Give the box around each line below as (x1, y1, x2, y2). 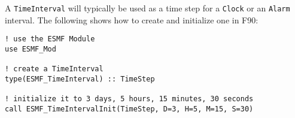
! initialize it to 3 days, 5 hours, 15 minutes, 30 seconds (5, 95, 254, 104)
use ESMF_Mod (5, 44, 56, 53)
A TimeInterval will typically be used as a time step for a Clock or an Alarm (5, 2, 290, 14)
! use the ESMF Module (5, 35, 95, 44)
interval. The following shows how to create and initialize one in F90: (5, 13, 258, 26)
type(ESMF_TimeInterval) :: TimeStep (5, 74, 155, 83)
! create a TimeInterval (5, 65, 104, 74)
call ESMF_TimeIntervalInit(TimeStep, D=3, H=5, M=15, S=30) (5, 104, 254, 113)
